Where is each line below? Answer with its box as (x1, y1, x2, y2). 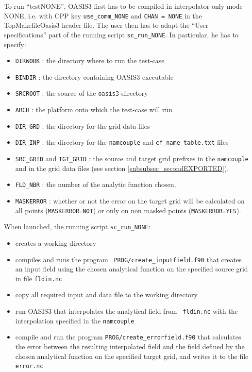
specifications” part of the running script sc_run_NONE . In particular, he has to (4, 29, 238, 39)
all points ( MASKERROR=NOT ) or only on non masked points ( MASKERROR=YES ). (15, 205, 241, 215)
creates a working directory (15, 237, 97, 248)
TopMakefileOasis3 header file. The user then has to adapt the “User (4, 20, 209, 30)
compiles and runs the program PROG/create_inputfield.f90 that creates (15, 254, 242, 264)
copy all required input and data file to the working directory (15, 289, 198, 300)
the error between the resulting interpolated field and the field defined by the (15, 341, 245, 351)
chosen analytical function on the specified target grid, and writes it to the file (15, 351, 249, 361)
